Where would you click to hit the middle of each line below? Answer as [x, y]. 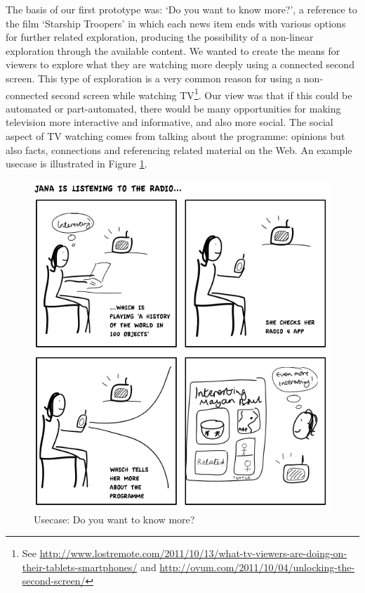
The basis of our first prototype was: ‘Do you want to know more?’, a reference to [181, 9]
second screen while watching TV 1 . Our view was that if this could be [202, 94]
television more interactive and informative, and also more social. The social [170, 122]
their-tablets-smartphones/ [80, 567]
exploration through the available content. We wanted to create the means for [173, 50]
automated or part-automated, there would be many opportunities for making [173, 108]
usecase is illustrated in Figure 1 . [77, 164]
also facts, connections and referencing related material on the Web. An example [179, 149]
